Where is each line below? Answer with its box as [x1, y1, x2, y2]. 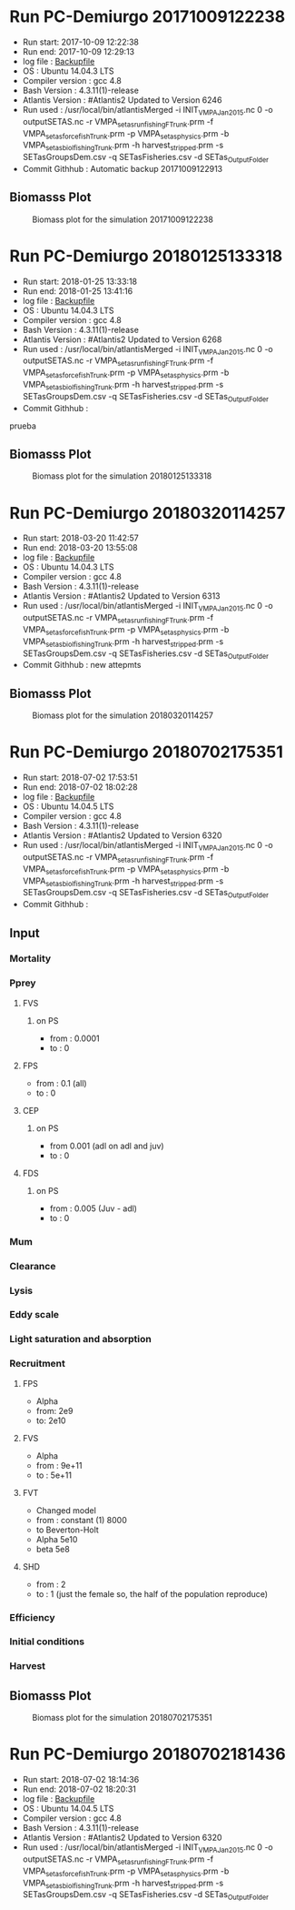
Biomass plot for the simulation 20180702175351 [32, 1713, 212, 1723]
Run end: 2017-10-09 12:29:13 [22, 45, 134, 56]
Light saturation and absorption [9, 1333, 152, 1346]
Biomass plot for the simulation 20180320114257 [32, 710, 213, 721]
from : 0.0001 [49, 1033, 100, 1044]
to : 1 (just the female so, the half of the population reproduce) [35, 1588, 269, 1599]
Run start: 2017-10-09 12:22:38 [22, 36, 139, 47]
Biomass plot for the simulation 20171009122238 [32, 214, 213, 225]
